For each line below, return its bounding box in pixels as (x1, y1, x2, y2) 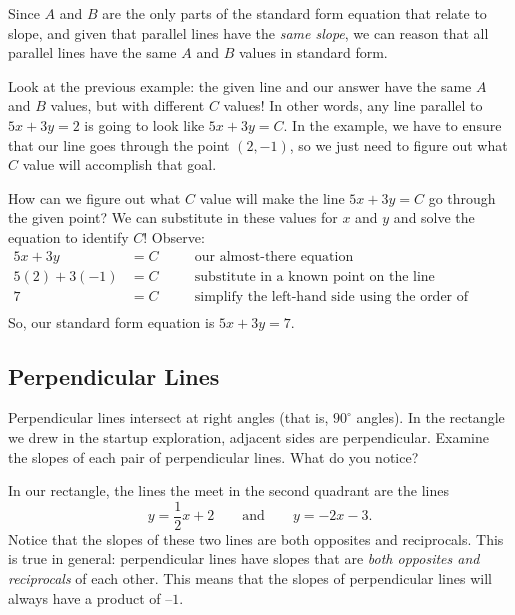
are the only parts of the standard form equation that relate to (102, 3, 487, 23)
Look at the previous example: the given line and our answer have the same (8, 75, 472, 96)
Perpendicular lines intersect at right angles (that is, (8, 407, 329, 428)
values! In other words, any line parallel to (223, 95, 483, 116)
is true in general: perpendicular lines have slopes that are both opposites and (8, 548, 480, 569)
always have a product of (8, 587, 161, 608)
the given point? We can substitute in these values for (8, 207, 338, 228)
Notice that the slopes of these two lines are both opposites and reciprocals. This (8, 528, 504, 549)
